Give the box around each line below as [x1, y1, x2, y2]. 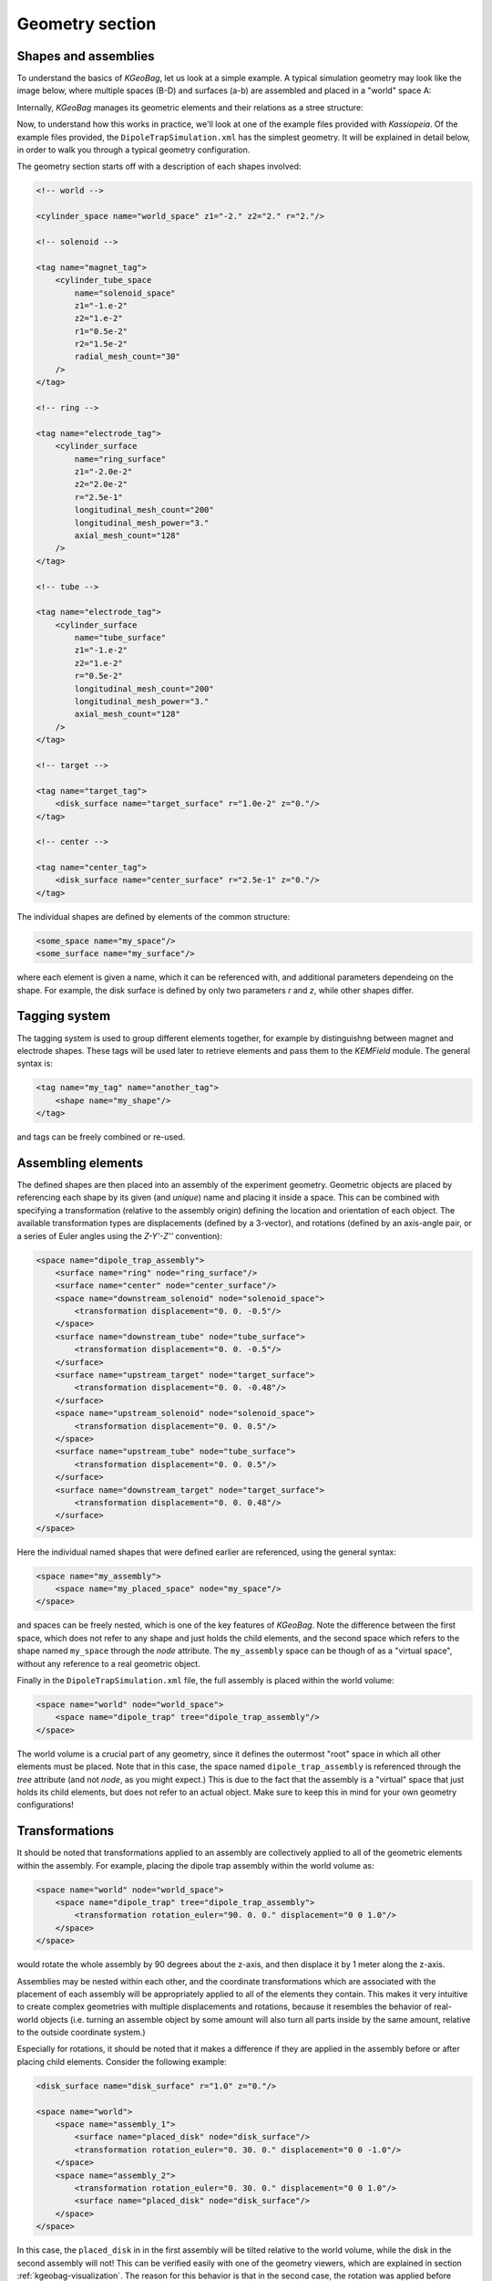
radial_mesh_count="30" [74, 351, 181, 362]
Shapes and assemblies [16, 48, 155, 64]
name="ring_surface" [74, 453, 167, 464]
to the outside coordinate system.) [16, 2026, 146, 2038]
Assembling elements [16, 1155, 144, 1171]
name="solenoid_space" [74, 287, 177, 298]
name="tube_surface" [74, 632, 167, 643]
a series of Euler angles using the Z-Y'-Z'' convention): [16, 1230, 223, 1241]
